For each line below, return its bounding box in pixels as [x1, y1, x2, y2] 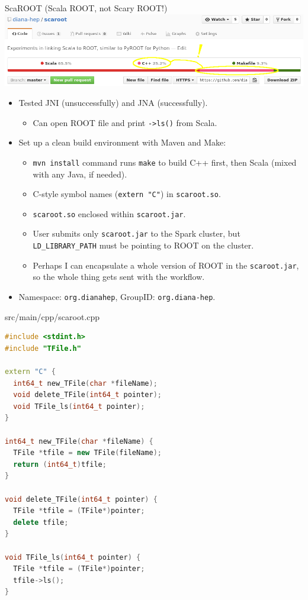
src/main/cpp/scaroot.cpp [5, 310, 100, 322]
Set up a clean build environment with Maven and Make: [18, 136, 226, 149]
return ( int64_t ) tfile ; [13, 460, 107, 469]
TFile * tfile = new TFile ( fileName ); [13, 449, 162, 457]
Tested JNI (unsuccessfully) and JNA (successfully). [18, 96, 208, 109]
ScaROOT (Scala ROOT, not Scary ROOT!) [5, 2, 168, 14]
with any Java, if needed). [33, 167, 127, 180]
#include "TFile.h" [5, 344, 81, 353]
